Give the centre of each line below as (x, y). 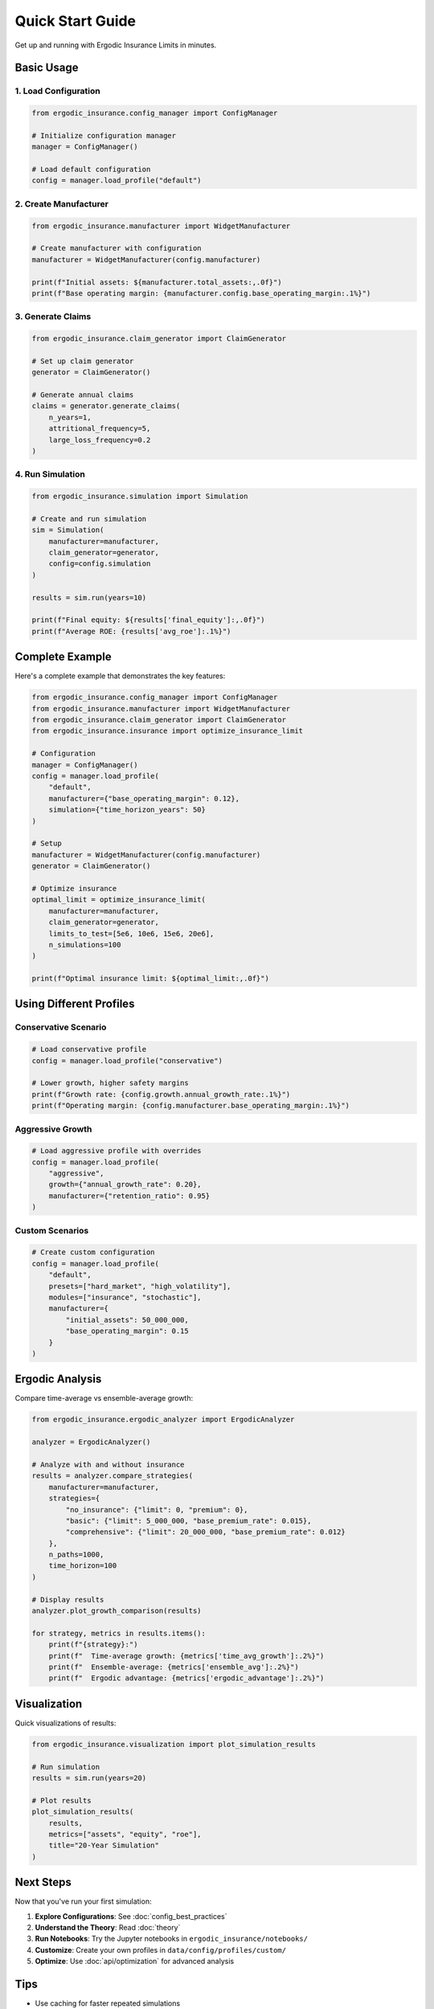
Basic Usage (47, 68)
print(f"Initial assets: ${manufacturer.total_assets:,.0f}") (157, 282)
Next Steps (43, 1882)
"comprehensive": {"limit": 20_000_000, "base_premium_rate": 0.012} (205, 1532)
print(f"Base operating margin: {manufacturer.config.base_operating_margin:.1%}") (201, 293)
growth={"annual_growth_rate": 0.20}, (125, 1185)
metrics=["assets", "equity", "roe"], (125, 1834)
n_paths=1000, (76, 1555)
